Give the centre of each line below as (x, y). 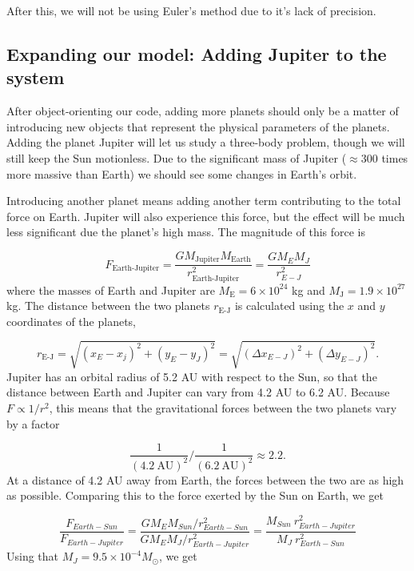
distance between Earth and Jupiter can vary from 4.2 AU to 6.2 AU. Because (198, 392)
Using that (33, 556)
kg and (309, 290)
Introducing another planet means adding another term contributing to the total (204, 201)
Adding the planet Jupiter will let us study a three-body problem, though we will (206, 142)
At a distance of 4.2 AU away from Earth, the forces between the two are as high (205, 479)
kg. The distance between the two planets (108, 306)
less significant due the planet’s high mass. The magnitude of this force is (186, 232)
